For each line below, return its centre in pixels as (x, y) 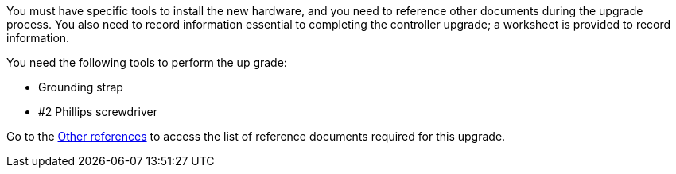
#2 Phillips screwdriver (98, 112)
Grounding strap (81, 87)
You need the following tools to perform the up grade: (147, 62)
